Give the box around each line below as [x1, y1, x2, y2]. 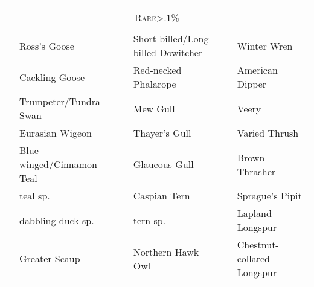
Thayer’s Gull [133, 126, 191, 140]
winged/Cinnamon [19, 157, 97, 171]
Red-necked [133, 63, 182, 77]
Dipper [237, 77, 267, 91]
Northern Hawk [133, 244, 199, 259]
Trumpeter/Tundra [19, 94, 100, 108]
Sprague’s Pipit [237, 189, 302, 202]
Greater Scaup [19, 251, 80, 265]
